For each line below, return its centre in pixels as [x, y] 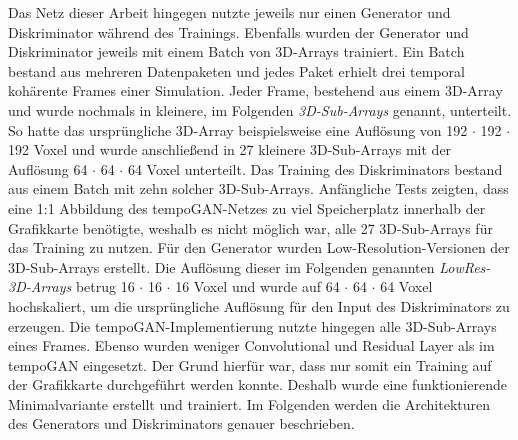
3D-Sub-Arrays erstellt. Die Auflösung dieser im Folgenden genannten [221, 266]
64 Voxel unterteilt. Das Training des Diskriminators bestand [315, 168]
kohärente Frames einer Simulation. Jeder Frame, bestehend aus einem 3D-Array [255, 90]
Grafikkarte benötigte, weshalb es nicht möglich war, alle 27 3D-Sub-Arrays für [250, 227]
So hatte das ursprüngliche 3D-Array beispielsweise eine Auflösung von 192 [238, 129]
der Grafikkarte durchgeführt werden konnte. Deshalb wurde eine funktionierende [257, 384]
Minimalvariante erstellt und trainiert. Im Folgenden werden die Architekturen [249, 403]
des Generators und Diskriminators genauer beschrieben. [181, 423]
